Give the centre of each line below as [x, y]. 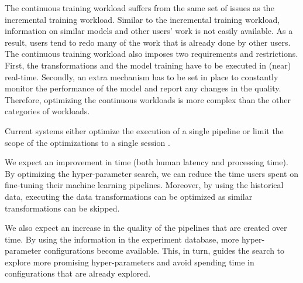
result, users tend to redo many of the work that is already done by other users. [148, 42]
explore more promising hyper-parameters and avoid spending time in [130, 262]
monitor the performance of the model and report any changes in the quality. [143, 88]
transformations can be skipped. [62, 208]
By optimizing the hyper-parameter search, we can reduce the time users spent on [151, 173]
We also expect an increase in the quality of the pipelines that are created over [146, 228]
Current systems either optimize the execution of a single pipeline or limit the [144, 130]
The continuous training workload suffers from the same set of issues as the [140, 8]
